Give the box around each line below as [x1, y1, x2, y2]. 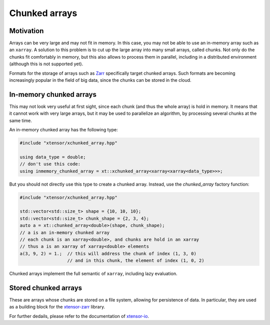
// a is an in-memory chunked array [19, 230, 110, 235]
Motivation [9, 27, 44, 35]
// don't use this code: [19, 161, 81, 167]
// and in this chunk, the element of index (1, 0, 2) [67, 258, 204, 263]
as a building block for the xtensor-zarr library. [9, 304, 105, 310]
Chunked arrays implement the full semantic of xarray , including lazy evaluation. [9, 271, 177, 277]
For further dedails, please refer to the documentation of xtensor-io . [9, 313, 149, 319]
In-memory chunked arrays [9, 90, 97, 99]
